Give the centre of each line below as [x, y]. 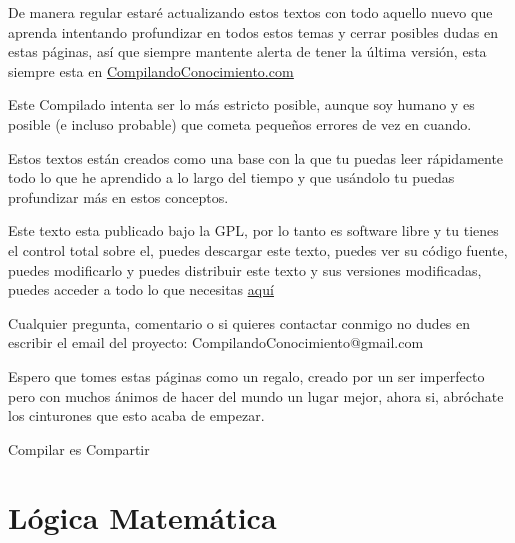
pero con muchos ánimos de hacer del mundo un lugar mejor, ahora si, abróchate [256, 395]
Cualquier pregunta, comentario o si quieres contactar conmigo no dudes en [239, 322]
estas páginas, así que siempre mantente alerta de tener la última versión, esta [247, 51]
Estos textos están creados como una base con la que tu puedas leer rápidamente [256, 157]
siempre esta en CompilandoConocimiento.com [151, 70]
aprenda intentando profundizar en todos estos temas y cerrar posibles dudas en [253, 31]
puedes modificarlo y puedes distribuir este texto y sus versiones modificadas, [245, 269]
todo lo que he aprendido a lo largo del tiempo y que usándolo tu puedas [231, 177]
